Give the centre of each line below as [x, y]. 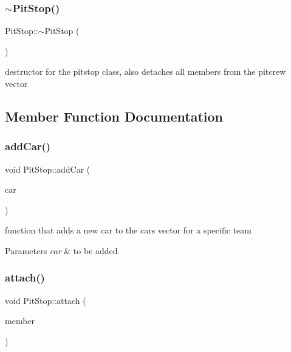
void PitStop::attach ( [46, 300]
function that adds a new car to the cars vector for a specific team [128, 230]
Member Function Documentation [114, 116]
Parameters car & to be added [61, 250]
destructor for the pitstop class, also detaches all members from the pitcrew [145, 71]
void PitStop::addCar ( [48, 169]
